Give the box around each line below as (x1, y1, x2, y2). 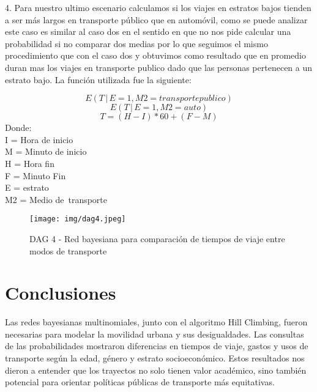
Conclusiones (5, 280, 116, 305)
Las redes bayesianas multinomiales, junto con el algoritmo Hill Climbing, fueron (5, 316, 308, 328)
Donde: (5, 121, 32, 134)
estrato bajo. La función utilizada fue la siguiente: (5, 73, 192, 86)
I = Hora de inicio (5, 133, 73, 146)
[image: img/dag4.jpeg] (29, 215, 126, 224)
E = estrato (5, 181, 49, 194)
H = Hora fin (5, 157, 54, 169)
